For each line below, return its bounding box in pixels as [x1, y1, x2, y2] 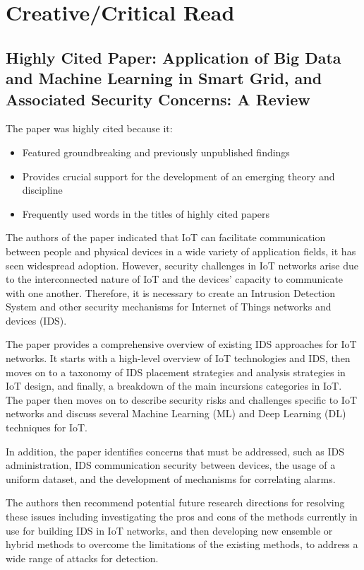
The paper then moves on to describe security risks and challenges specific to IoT [6, 392, 358, 407]
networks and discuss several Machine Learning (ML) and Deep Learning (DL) [6, 406, 346, 421]
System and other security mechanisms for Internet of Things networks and [6, 299, 332, 314]
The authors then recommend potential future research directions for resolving [6, 495, 345, 510]
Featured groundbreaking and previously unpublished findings [22, 144, 290, 159]
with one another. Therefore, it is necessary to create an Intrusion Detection [6, 285, 335, 300]
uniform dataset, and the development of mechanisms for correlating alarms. [6, 471, 336, 486]
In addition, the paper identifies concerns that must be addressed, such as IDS [6, 443, 344, 458]
